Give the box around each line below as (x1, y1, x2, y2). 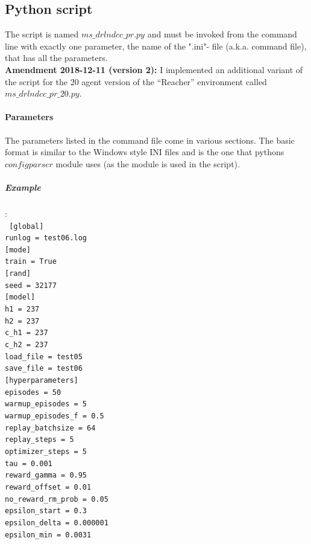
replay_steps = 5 (5, 435, 74, 444)
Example (5, 181, 41, 193)
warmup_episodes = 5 (5, 400, 87, 409)
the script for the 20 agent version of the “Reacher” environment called (5, 75, 267, 88)
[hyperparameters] (5, 376, 78, 385)
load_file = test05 (5, 352, 83, 361)
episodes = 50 (5, 388, 61, 397)
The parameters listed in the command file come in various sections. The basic (5, 133, 295, 146)
